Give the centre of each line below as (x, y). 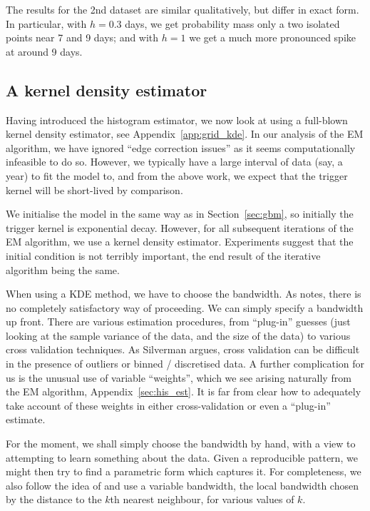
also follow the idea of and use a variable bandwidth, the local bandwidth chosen (182, 485)
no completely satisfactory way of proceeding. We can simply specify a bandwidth (185, 307)
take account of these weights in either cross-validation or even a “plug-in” (168, 405)
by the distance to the (54, 499)
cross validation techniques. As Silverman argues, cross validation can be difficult (183, 349)
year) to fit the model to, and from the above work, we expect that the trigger (177, 175)
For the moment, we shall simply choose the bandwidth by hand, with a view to (181, 444)
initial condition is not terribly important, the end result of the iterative (163, 255)
